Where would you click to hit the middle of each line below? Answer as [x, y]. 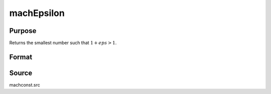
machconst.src [25, 84]
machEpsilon [37, 13]
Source [21, 73]
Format [21, 57]
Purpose [23, 31]
